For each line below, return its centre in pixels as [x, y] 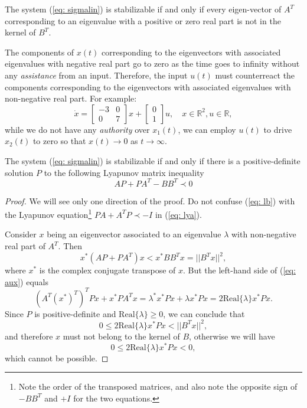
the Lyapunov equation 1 [48, 213]
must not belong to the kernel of [121, 336]
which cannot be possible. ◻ [57, 358]
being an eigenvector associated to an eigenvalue [134, 234]
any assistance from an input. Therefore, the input [96, 75]
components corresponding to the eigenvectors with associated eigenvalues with [148, 87]
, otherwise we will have [232, 336]
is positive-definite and [75, 313]
